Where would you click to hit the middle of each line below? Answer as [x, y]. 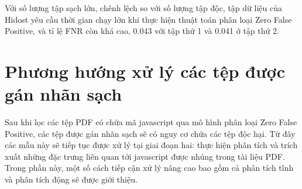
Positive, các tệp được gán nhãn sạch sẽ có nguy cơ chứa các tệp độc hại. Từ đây [150, 133]
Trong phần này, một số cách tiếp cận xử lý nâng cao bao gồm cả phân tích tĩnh [149, 168]
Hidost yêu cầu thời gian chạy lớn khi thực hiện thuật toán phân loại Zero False [148, 19]
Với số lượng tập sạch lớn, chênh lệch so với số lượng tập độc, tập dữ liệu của [143, 8]
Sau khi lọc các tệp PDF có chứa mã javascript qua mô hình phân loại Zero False [151, 122]
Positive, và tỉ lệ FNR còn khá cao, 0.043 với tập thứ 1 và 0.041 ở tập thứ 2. [142, 31]
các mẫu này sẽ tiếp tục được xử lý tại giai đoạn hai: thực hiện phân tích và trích [151, 145]
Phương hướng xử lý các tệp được [145, 71]
